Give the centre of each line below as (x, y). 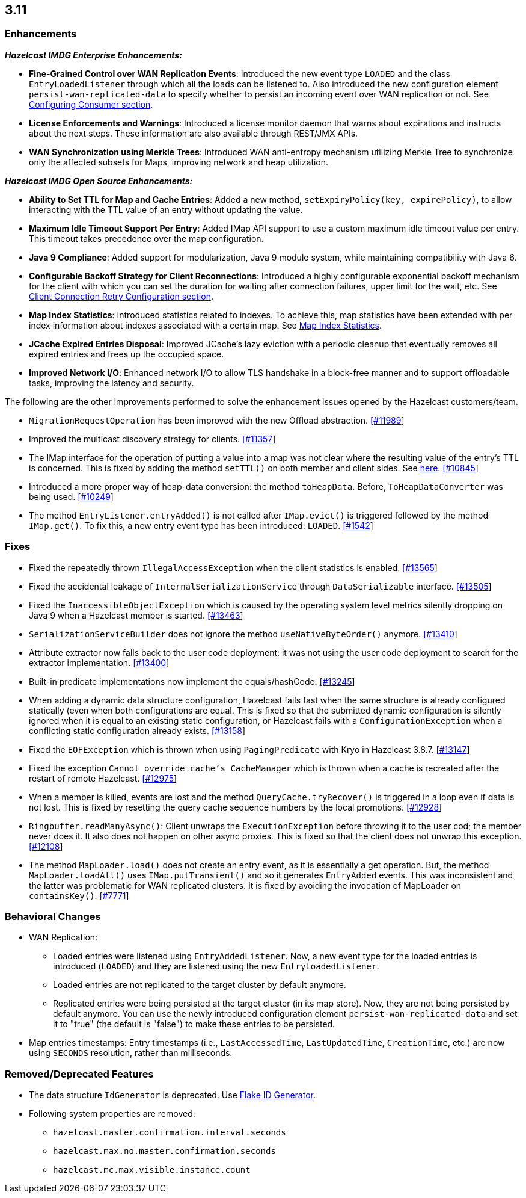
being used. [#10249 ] (71, 496)
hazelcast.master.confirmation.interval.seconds (170, 1133)
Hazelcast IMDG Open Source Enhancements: (99, 181)
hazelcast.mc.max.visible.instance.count (152, 1170)
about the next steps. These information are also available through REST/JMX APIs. (194, 133)
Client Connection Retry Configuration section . (121, 296)
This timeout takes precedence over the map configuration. (146, 238)
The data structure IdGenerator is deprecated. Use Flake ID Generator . (172, 1095)
